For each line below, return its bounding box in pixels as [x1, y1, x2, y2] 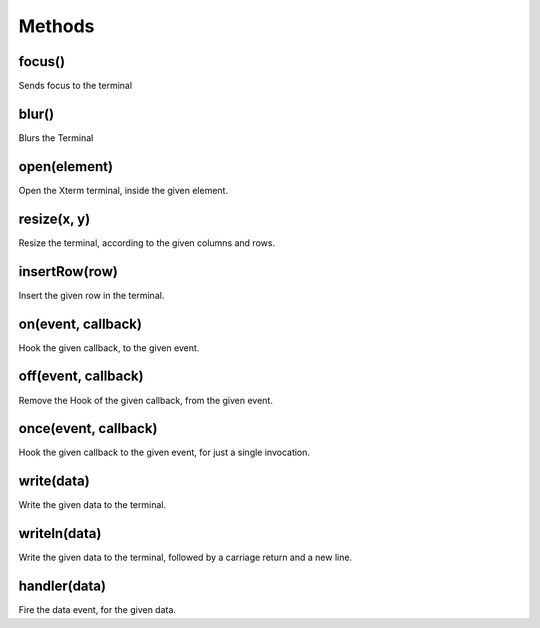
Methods [18, 15, 95, 37]
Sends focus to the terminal [18, 80, 133, 92]
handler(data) [18, 578, 107, 595]
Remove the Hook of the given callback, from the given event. [18, 394, 274, 406]
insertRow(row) [18, 263, 119, 280]
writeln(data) [18, 525, 102, 542]
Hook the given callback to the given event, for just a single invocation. [18, 446, 310, 459]
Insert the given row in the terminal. [18, 289, 165, 301]
